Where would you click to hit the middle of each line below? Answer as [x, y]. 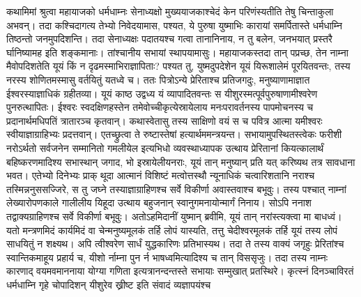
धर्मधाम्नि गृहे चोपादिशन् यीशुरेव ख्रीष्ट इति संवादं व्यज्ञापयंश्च [109, 284]
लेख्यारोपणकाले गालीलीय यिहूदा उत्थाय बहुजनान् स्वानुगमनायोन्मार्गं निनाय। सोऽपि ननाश [159, 203]
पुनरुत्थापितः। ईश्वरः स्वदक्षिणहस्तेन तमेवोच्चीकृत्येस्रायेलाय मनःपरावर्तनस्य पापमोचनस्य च [160, 107]
